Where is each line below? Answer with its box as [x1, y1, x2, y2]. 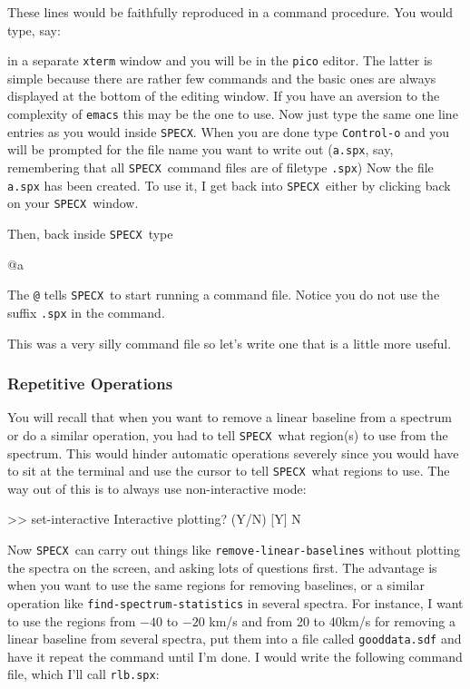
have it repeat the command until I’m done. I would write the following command [7, 646, 463, 665]
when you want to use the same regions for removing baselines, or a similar [7, 576, 425, 595]
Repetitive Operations [7, 372, 173, 395]
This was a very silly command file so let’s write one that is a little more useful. [7, 333, 452, 352]
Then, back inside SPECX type [7, 223, 173, 242]
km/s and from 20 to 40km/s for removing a [209, 611, 456, 630]
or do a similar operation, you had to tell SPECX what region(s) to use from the [7, 425, 448, 444]
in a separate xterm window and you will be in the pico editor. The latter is [7, 51, 433, 70]
